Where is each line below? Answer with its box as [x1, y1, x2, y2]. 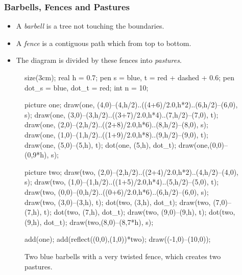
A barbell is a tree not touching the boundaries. [16, 20, 164, 31]
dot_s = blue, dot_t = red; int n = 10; [25, 82, 149, 93]
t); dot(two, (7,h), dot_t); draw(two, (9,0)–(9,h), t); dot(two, [44, 207, 235, 217]
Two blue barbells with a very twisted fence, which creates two [25, 250, 221, 261]
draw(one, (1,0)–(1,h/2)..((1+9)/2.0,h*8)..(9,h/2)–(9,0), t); [25, 129, 208, 140]
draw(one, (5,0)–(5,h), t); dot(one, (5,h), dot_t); [25, 139, 177, 150]
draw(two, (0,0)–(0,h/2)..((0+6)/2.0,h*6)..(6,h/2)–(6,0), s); [25, 186, 209, 197]
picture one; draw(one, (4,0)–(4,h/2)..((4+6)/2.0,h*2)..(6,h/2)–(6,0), [25, 99, 238, 110]
